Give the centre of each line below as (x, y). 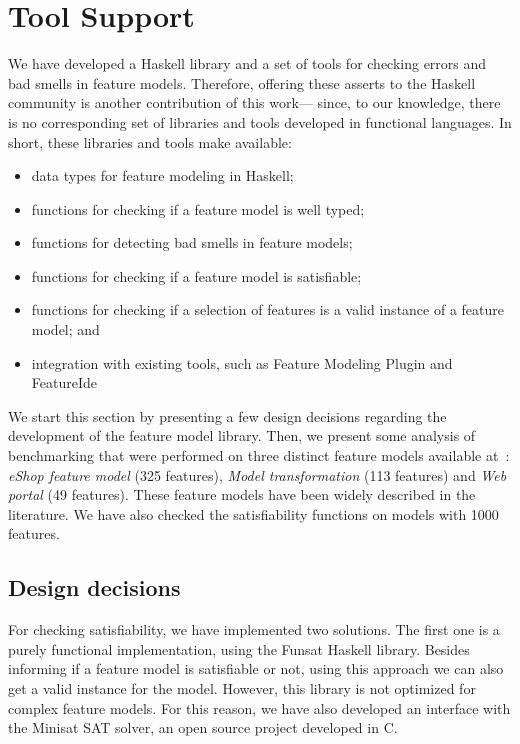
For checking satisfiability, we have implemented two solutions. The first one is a (254, 629)
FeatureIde (64, 382)
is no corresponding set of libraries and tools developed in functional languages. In (260, 121)
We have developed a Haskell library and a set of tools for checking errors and (247, 63)
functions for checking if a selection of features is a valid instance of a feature (268, 309)
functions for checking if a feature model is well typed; (198, 208)
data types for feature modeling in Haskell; (162, 175)
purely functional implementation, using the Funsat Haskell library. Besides (239, 648)
